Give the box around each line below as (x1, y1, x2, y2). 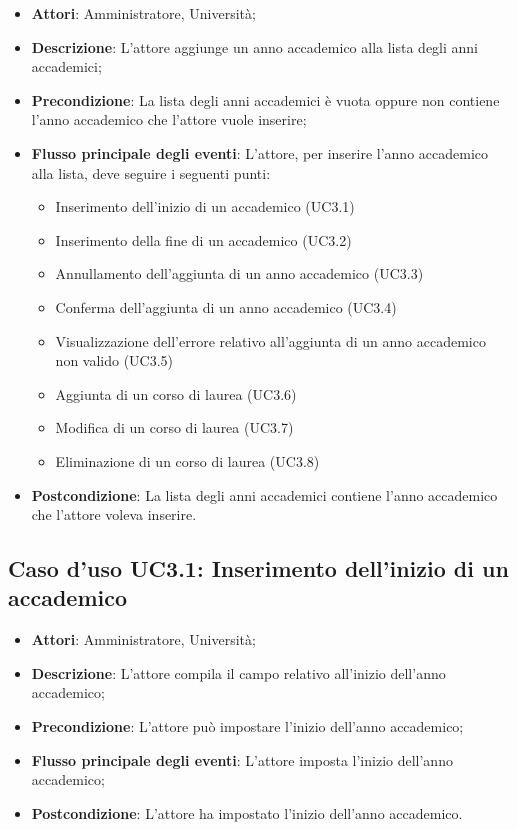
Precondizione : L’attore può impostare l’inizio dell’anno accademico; (31, 716, 464, 737)
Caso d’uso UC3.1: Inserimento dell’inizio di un (8, 553, 509, 584)
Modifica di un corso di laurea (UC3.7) (55, 417, 294, 438)
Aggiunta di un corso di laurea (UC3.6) (55, 383, 297, 404)
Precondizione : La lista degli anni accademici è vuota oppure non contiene (31, 89, 500, 110)
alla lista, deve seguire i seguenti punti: (31, 162, 271, 183)
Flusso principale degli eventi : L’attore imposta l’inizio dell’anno (31, 749, 453, 770)
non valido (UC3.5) (55, 350, 174, 371)
